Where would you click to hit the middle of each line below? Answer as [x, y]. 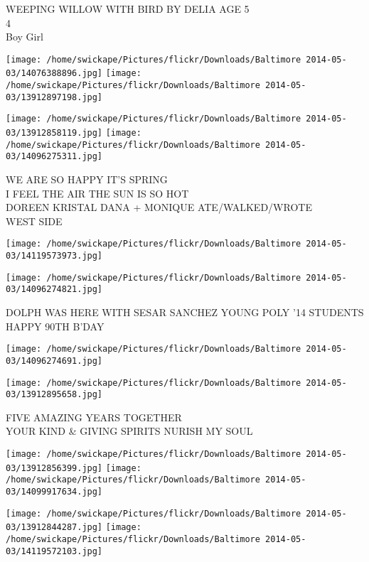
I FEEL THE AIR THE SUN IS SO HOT [97, 193]
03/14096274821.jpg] [54, 290]
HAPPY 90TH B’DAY [55, 326]
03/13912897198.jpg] [54, 97]
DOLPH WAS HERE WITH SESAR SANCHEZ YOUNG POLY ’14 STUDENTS [185, 312]
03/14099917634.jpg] [54, 492]
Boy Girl [25, 37]
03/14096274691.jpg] [54, 361]
